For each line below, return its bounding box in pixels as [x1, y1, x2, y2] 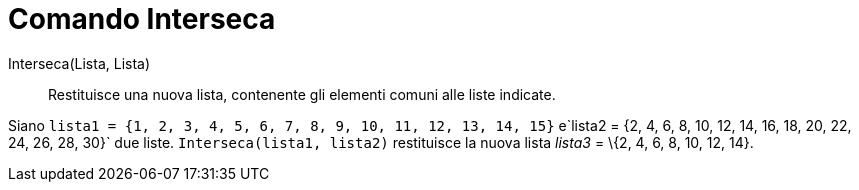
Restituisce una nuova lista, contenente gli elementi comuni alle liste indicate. [48, 85, 556, 103]
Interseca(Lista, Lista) [8, 54, 151, 72]
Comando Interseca [8, 2, 276, 36]
